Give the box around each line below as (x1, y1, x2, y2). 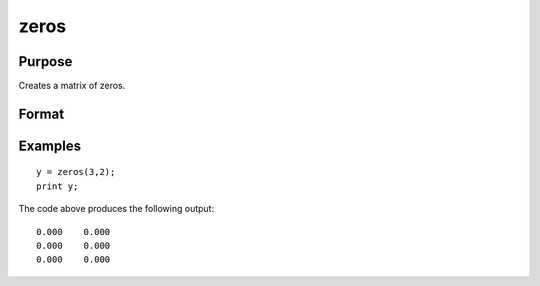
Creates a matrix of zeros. (18, 80, 126, 92)
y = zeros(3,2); (36, 166, 116, 178)
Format (18, 105, 65, 122)
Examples (18, 137, 82, 154)
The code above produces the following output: (18, 203, 215, 215)
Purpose (18, 53, 73, 70)
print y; (36, 180, 79, 192)
